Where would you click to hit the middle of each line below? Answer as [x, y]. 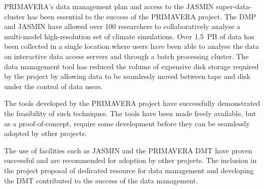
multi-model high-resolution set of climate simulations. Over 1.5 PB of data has [129, 36]
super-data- [234, 6]
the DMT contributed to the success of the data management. [101, 180]
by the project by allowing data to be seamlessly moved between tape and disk [127, 76]
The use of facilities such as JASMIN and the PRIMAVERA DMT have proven [128, 150]
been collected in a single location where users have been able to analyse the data [132, 46]
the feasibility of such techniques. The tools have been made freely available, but [130, 113]
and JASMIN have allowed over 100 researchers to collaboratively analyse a [122, 26]
